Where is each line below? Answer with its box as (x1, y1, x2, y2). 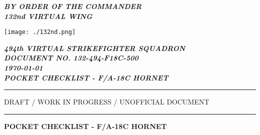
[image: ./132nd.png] (4, 28, 76, 36)
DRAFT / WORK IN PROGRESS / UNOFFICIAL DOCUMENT (4, 96, 209, 107)
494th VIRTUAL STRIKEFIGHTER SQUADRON (4, 42, 185, 53)
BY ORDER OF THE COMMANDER (4, 1, 142, 11)
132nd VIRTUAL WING (4, 10, 92, 21)
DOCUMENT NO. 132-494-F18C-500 (4, 52, 138, 63)
